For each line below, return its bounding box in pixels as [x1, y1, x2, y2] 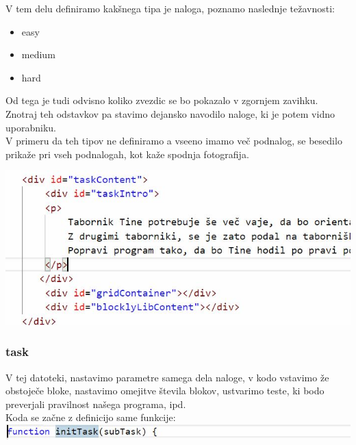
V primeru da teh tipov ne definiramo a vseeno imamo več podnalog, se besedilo [5, 133, 342, 148]
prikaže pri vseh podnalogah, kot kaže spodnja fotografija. [5, 147, 249, 161]
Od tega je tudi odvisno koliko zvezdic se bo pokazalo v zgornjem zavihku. [5, 93, 318, 107]
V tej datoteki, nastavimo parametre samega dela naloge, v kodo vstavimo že [5, 370, 329, 384]
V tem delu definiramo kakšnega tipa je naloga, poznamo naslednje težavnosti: [5, 1, 335, 15]
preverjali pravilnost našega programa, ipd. [5, 396, 186, 411]
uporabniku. [5, 120, 56, 134]
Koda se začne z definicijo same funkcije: [5, 410, 176, 424]
